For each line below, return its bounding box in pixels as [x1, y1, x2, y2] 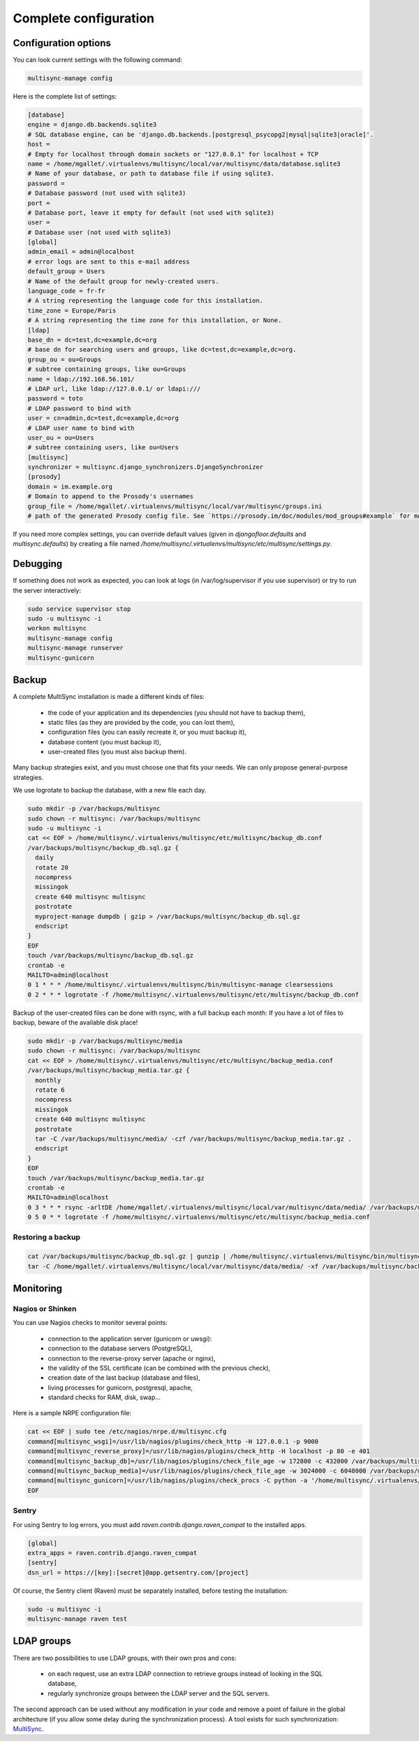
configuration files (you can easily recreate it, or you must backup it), [47, 728, 247, 737]
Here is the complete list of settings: [13, 92, 117, 101]
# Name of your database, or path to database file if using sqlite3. [27, 170, 275, 178]
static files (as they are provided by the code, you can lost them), [47, 718, 235, 726]
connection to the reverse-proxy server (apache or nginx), [47, 1354, 216, 1362]
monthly [35, 1076, 61, 1084]
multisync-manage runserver [27, 644, 124, 652]
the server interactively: [13, 586, 82, 594]
